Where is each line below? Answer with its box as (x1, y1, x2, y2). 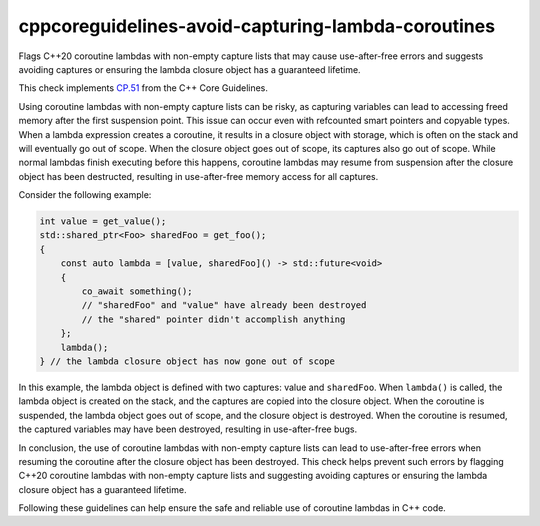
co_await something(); (81, 286, 194, 297)
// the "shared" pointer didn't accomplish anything (81, 313, 346, 325)
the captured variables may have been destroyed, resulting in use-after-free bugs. (18, 423, 358, 435)
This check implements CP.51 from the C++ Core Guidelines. (18, 82, 269, 94)
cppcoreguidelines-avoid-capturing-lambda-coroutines (18, 15, 495, 37)
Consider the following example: (18, 189, 152, 201)
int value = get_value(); (39, 216, 167, 227)
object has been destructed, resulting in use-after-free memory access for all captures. (18, 170, 379, 182)
